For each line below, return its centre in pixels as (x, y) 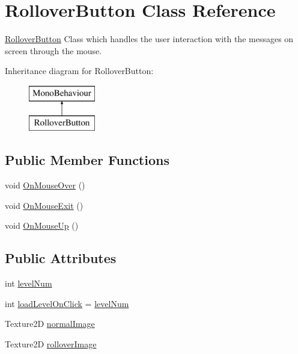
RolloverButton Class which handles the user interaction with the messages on (149, 39)
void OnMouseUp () (42, 225)
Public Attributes (61, 258)
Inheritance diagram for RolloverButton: (79, 71)
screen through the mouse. (53, 50)
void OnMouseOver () (45, 185)
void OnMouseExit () (44, 205)
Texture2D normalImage (50, 324)
